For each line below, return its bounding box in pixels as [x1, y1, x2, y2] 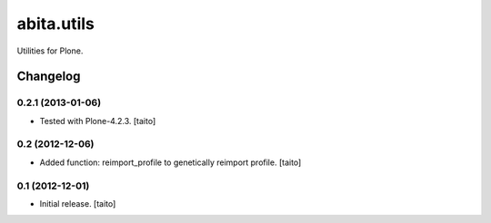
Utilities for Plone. [16, 45, 84, 56]
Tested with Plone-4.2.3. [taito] [39, 115, 156, 126]
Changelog [16, 69, 81, 84]
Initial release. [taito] [39, 198, 116, 208]
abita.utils [16, 14, 95, 34]
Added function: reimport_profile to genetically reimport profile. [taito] [39, 157, 302, 168]
